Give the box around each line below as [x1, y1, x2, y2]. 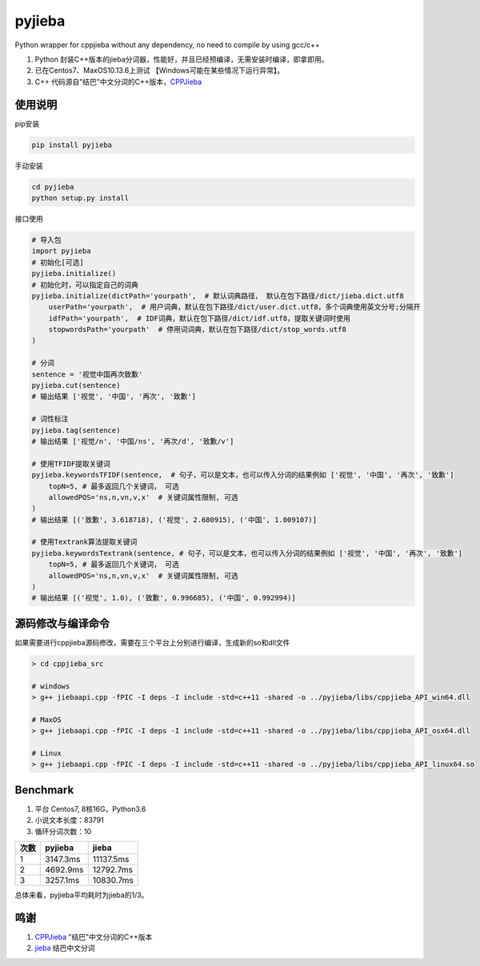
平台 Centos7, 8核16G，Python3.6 [34, 804, 146, 813]
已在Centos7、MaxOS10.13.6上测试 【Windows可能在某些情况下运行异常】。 [34, 66, 284, 75]
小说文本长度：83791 [34, 816, 104, 825]
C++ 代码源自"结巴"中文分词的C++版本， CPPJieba [34, 77, 202, 86]
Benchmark [14, 783, 74, 796]
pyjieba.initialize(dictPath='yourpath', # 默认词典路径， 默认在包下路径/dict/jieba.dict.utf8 [31, 291, 404, 300]
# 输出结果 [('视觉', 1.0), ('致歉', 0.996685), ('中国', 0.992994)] [31, 593, 296, 603]
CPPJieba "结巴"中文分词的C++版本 [34, 932, 153, 942]
